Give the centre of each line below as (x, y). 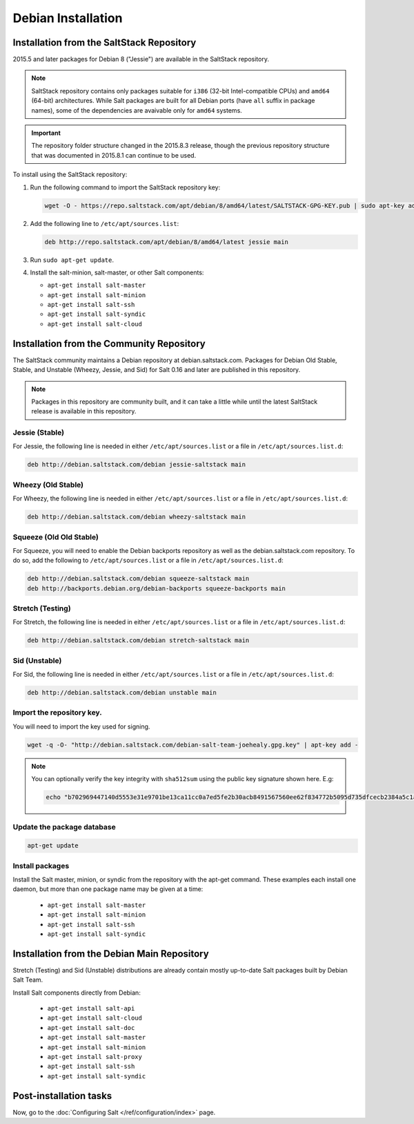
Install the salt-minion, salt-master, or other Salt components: (117, 272)
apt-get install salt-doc (91, 1028)
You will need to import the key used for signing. (81, 727)
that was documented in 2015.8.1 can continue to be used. (114, 155)
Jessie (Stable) (39, 433)
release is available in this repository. (84, 411)
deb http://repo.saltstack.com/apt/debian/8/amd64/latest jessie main (167, 242)
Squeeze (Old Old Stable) (56, 537)
